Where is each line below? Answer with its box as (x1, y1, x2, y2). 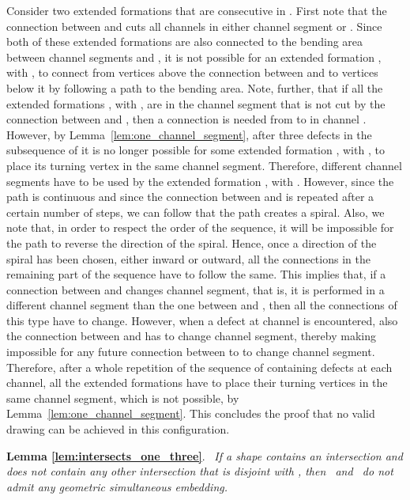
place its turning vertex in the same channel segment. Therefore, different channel (6, 157, 402, 173)
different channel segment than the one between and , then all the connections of (6, 297, 397, 313)
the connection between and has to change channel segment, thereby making (6, 328, 376, 344)
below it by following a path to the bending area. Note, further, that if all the (6, 79, 383, 96)
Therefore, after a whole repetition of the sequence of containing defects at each (6, 358, 393, 375)
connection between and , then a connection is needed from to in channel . (6, 111, 367, 127)
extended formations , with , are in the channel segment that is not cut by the (6, 95, 386, 112)
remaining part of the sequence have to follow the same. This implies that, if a (6, 266, 386, 282)
